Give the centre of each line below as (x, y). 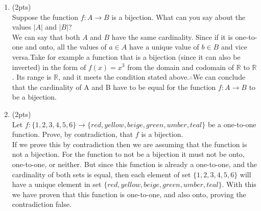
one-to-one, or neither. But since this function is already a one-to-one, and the (135, 164)
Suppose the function (45, 17)
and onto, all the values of (66, 47)
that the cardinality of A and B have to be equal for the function (114, 87)
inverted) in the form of (49, 67)
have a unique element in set (57, 184)
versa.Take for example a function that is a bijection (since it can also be (126, 56)
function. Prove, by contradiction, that (73, 134)
